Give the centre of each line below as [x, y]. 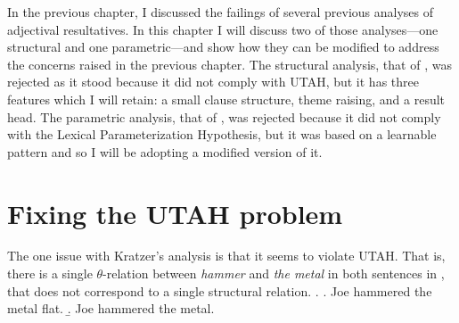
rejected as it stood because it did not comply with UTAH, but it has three [213, 82]
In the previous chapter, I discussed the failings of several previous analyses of [221, 12]
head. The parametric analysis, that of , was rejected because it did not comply [224, 116]
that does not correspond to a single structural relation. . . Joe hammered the [220, 290]
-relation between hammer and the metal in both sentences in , [274, 273]
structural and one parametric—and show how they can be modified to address [223, 47]
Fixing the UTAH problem [175, 213]
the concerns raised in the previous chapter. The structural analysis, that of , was [229, 64]
